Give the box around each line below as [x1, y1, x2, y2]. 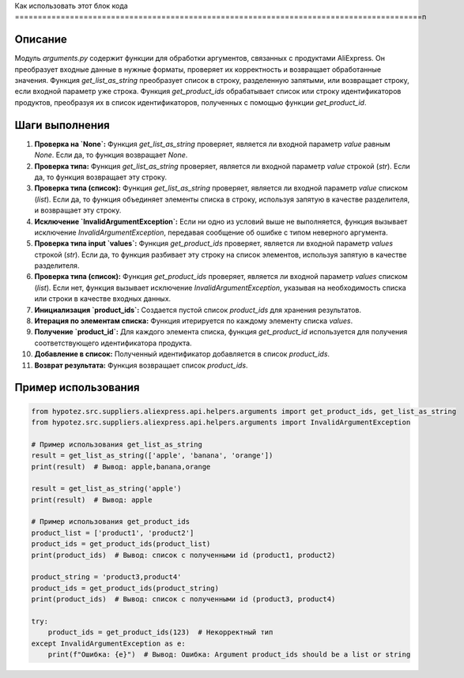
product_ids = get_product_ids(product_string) [31, 583, 219, 593]
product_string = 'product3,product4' [31, 573, 182, 582]
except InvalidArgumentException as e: [31, 638, 186, 648]
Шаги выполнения [14, 119, 110, 132]
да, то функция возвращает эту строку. [34, 172, 168, 182]
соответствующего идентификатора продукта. [34, 338, 193, 348]
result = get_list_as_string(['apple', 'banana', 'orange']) [31, 451, 273, 460]
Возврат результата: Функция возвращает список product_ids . [34, 360, 248, 370]
